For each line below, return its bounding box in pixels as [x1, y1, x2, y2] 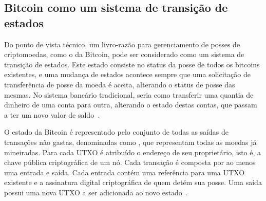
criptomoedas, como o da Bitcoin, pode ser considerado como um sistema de [4, 49, 244, 60]
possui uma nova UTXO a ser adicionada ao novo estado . [4, 187, 188, 197]
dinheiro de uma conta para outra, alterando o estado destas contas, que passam [4, 99, 257, 110]
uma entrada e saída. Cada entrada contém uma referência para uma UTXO [4, 167, 245, 177]
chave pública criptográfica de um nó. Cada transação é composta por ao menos [4, 157, 256, 168]
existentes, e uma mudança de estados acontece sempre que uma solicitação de [4, 69, 251, 80]
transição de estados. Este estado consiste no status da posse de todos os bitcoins [4, 59, 260, 69]
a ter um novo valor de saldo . [4, 109, 100, 120]
